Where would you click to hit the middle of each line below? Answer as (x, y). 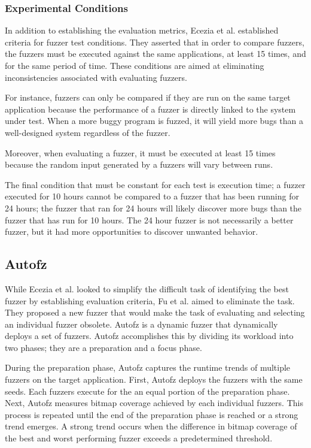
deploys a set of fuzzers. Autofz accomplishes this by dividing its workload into (149, 336)
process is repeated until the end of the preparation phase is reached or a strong (152, 414)
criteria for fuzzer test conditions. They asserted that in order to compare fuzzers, (155, 42)
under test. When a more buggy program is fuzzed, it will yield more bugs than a (154, 121)
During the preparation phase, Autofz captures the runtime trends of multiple (148, 367)
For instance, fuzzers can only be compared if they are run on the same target (148, 97)
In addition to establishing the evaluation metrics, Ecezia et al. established (142, 30)
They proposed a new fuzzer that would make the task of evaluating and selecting (155, 312)
